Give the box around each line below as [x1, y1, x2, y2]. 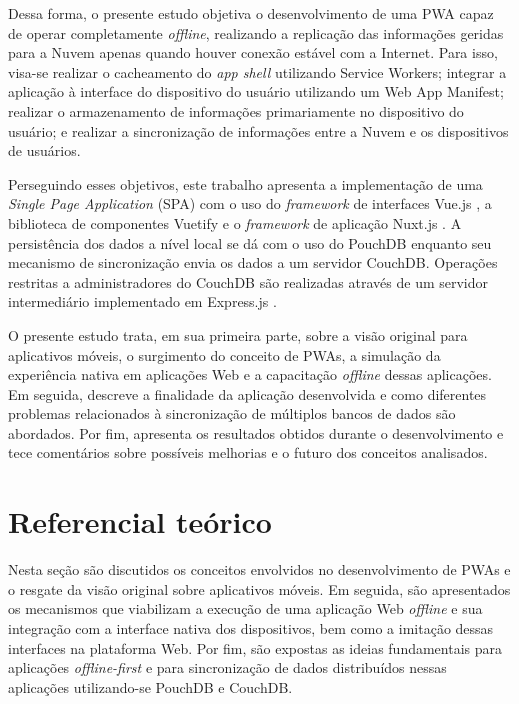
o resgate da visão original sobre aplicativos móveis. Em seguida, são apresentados [8, 578, 511, 599]
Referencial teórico [8, 501, 272, 542]
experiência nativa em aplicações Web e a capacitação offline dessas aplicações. [8, 364, 492, 385]
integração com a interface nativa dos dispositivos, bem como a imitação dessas [8, 617, 494, 638]
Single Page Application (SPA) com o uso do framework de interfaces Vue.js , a [8, 193, 492, 214]
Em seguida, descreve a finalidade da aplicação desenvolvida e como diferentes [8, 383, 487, 404]
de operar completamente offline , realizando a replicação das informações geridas [8, 22, 504, 43]
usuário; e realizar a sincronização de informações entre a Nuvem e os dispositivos [8, 120, 509, 141]
